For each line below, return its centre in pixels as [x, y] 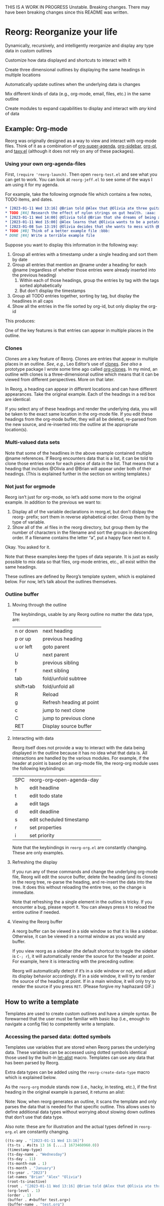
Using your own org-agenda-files [45, 164]
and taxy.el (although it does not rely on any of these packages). [70, 151]
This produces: [20, 321]
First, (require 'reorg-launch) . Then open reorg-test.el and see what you [81, 174]
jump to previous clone [69, 719]
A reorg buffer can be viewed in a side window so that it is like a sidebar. [85, 931]
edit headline [44, 788]
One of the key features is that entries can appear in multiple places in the [79, 330]
